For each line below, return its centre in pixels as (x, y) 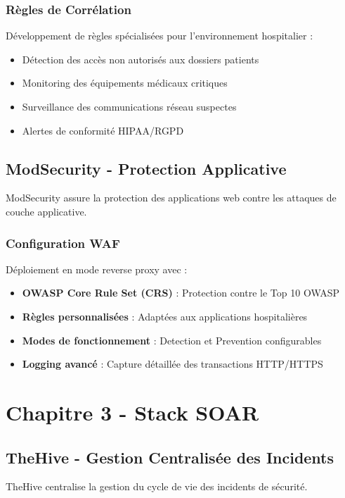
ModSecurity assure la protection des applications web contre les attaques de (171, 198)
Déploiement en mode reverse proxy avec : (97, 269)
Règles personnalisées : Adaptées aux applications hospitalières (165, 316)
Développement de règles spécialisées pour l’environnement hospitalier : (160, 36)
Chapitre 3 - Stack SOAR (132, 412)
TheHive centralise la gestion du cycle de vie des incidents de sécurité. (157, 486)
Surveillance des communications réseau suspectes (129, 106)
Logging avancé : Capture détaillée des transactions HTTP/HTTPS (172, 364)
